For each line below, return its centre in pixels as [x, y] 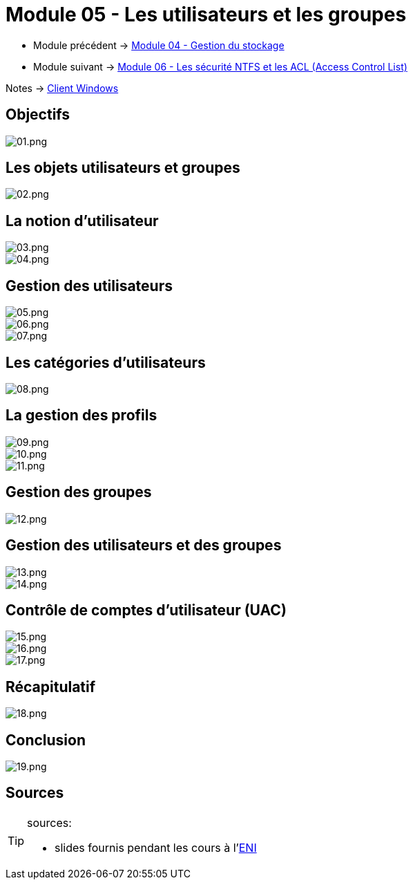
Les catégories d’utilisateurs [106, 362]
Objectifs [38, 115]
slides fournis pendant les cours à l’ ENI [156, 847]
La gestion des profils [81, 416]
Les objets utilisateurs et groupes [123, 168]
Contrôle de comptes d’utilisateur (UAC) [146, 610]
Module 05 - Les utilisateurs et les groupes [206, 15]
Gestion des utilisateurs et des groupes [144, 546]
